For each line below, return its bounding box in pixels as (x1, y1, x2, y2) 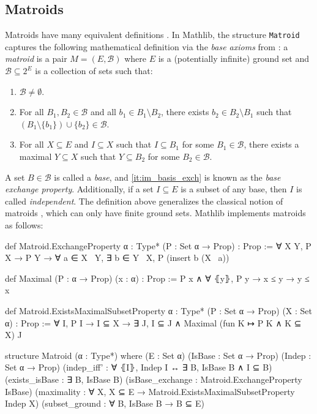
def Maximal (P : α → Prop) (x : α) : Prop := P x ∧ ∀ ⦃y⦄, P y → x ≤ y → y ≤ (5, 271, 310, 284)
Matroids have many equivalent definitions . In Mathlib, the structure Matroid (5, 28, 300, 41)
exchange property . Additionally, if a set (5, 183, 154, 195)
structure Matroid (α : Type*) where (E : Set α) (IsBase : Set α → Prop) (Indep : (5, 348, 311, 361)
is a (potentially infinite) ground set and (158, 52, 310, 65)
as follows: (5, 218, 43, 231)
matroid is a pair (5, 52, 67, 65)
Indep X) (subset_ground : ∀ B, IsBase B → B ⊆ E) (5, 397, 204, 410)
